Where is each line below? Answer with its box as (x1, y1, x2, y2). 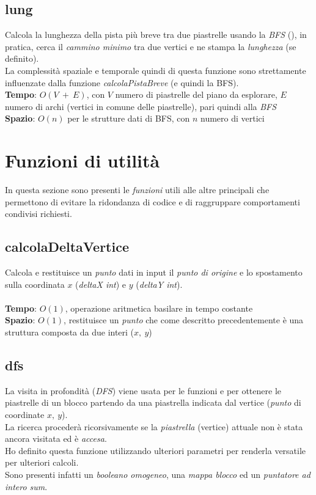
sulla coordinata (5, 277, 65, 290)
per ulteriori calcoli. (5, 456, 79, 469)
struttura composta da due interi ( (5, 326, 134, 339)
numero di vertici (200, 112, 265, 125)
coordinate (5, 408, 45, 421)
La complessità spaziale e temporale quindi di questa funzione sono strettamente (5, 64, 306, 76)
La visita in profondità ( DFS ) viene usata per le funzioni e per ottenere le (5, 384, 282, 397)
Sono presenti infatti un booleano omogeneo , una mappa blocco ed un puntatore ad (5, 468, 310, 480)
